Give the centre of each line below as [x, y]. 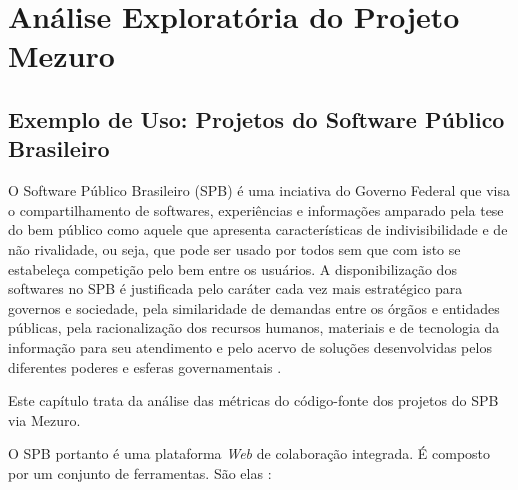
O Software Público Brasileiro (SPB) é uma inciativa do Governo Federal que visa [259, 190]
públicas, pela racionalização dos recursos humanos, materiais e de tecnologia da [254, 327]
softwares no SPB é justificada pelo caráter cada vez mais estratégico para [235, 288]
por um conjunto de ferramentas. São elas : [140, 472]
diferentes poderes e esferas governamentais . [145, 366]
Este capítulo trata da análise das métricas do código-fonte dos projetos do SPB [253, 400]
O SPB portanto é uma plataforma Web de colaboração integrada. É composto [249, 453]
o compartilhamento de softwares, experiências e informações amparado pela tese [256, 209]
